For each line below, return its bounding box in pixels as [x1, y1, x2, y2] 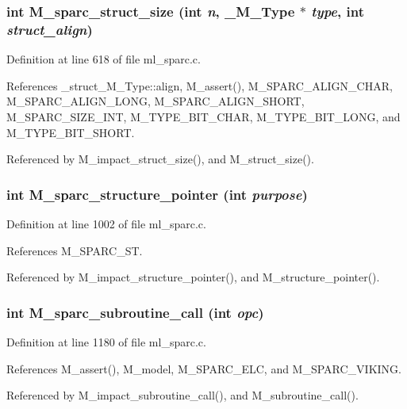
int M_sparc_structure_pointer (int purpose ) [6, 184, 308, 204]
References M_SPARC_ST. [6, 242, 143, 258]
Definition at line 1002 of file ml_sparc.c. [6, 215, 206, 231]
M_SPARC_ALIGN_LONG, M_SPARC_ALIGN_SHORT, [6, 93, 305, 109]
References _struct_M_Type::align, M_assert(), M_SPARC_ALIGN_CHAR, [6, 77, 393, 94]
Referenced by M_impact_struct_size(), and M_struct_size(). [6, 151, 314, 167]
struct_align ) [6, 19, 93, 39]
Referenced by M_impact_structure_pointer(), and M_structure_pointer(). [6, 269, 380, 285]
